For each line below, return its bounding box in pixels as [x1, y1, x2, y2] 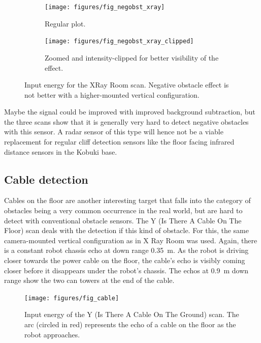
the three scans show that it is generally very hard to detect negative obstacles [4, 116, 249, 127]
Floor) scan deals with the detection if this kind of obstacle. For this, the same [4, 225, 249, 236]
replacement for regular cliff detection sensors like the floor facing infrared [4, 136, 235, 147]
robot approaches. [24, 329, 80, 339]
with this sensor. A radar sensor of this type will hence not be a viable [4, 126, 223, 137]
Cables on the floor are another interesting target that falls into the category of [4, 195, 251, 206]
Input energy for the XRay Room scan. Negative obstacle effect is [24, 79, 229, 90]
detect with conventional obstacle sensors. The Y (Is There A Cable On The [4, 215, 242, 225]
